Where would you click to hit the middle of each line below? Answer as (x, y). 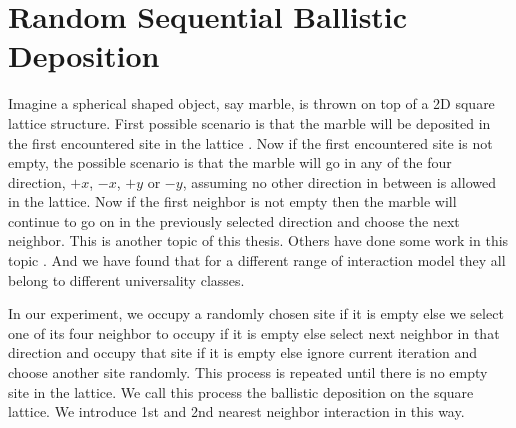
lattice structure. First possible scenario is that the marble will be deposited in (249, 122)
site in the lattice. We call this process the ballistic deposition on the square (241, 391)
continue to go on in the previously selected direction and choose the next (234, 220)
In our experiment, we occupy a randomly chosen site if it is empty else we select (256, 313)
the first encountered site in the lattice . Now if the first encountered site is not (250, 142)
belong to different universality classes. (126, 279)
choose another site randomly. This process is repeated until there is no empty (248, 372)
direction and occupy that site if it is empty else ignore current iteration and (243, 352)
